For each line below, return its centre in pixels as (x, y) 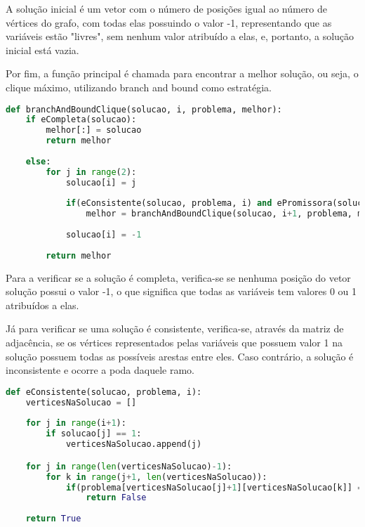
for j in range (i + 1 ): (76, 423)
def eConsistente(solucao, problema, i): (104, 392)
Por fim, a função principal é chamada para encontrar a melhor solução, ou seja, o (182, 73)
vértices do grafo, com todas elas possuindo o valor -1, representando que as (169, 22)
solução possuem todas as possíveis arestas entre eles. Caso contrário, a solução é (180, 356)
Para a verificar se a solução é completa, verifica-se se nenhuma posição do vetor (178, 277)
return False (116, 498)
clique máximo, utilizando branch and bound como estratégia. (139, 87)
